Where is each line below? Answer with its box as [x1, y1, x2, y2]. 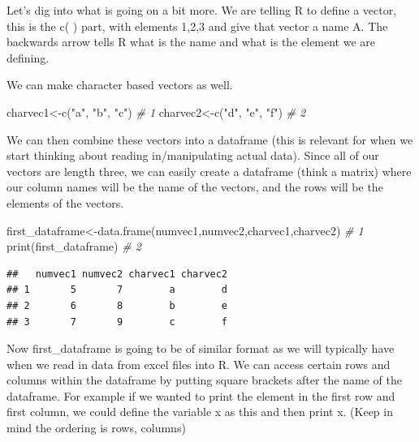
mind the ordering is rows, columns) [6, 419, 186, 436]
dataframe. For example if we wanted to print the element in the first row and [6, 387, 395, 404]
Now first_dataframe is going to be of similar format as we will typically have [6, 340, 395, 357]
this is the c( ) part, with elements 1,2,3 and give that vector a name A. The [6, 17, 388, 34]
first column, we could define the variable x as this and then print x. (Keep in [6, 403, 393, 420]
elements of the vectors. [6, 194, 124, 211]
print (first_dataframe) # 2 [6, 238, 141, 255]
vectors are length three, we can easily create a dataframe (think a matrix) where [6, 162, 412, 179]
